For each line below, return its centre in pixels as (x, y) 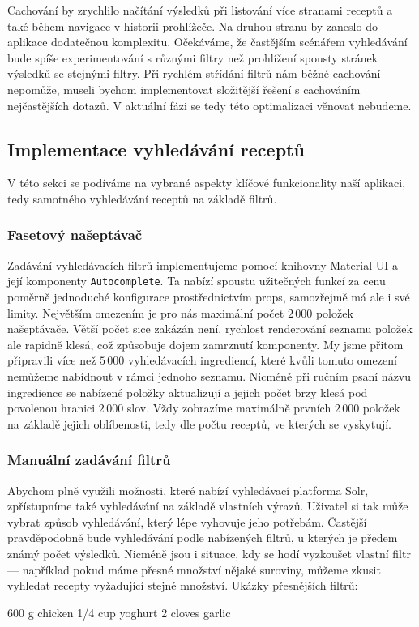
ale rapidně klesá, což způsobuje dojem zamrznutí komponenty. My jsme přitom (205, 344)
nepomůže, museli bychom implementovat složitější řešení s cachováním (184, 89)
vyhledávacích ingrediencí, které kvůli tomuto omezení (263, 360)
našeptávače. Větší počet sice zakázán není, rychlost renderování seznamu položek (210, 328)
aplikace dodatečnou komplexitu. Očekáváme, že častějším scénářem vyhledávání (207, 42)
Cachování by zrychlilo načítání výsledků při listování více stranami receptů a (200, 10)
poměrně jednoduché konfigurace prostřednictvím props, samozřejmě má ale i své (209, 297)
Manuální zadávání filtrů (89, 460)
